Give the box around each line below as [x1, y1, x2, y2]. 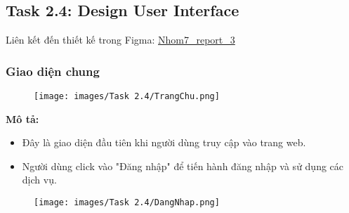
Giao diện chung [6, 62, 100, 79]
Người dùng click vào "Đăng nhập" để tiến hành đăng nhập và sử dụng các [22, 158, 344, 173]
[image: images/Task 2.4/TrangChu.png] [34, 91, 220, 102]
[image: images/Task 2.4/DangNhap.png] [34, 198, 220, 208]
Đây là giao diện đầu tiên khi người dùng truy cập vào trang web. [22, 135, 306, 150]
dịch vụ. [22, 172, 57, 187]
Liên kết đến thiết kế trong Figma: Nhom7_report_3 [6, 32, 235, 47]
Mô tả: [6, 111, 39, 126]
